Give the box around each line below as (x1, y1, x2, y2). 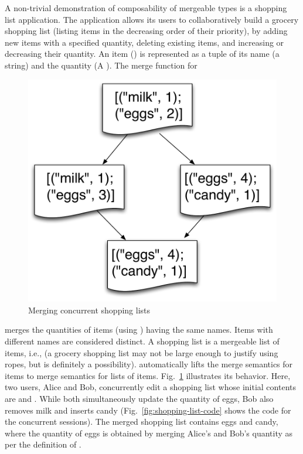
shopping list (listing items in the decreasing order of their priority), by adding (5, 25, 288, 37)
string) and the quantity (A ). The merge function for (5, 59, 198, 71)
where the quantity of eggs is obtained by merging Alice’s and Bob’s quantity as (5, 426, 293, 439)
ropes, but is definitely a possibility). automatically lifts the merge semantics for (5, 358, 293, 370)
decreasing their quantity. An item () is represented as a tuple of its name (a (5, 47, 280, 60)
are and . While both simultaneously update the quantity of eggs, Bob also (5, 392, 274, 404)
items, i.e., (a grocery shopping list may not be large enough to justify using (5, 346, 278, 359)
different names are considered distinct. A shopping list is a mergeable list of (5, 334, 280, 347)
